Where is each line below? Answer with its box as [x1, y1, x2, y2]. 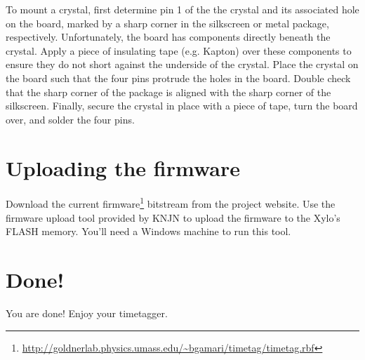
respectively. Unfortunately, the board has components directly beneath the [6, 29, 331, 44]
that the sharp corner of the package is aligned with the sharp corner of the [6, 84, 331, 99]
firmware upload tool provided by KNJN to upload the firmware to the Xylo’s [6, 210, 340, 225]
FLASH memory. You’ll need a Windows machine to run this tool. [6, 224, 291, 239]
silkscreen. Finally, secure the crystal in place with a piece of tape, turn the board [6, 98, 358, 113]
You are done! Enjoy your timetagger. [6, 306, 168, 321]
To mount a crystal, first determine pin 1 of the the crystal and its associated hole [6, 2, 359, 16]
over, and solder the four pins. [6, 112, 135, 126]
